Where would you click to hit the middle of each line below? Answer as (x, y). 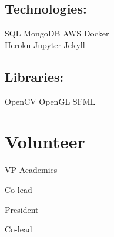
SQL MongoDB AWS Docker (57, 33)
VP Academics (31, 170)
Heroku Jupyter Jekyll (45, 44)
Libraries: (34, 76)
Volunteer (45, 141)
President (22, 209)
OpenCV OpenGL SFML (50, 101)
